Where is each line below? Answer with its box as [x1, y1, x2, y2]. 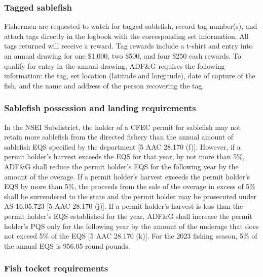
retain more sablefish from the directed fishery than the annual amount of [4, 131, 233, 142]
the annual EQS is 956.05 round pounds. [4, 240, 130, 251]
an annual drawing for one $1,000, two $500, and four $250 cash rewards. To [4, 51, 241, 61]
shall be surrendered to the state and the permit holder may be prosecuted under [4, 191, 256, 201]
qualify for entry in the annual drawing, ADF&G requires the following [4, 60, 225, 71]
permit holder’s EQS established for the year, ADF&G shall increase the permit [4, 210, 252, 221]
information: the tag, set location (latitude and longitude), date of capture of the [4, 70, 255, 81]
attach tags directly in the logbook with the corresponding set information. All [4, 30, 249, 41]
